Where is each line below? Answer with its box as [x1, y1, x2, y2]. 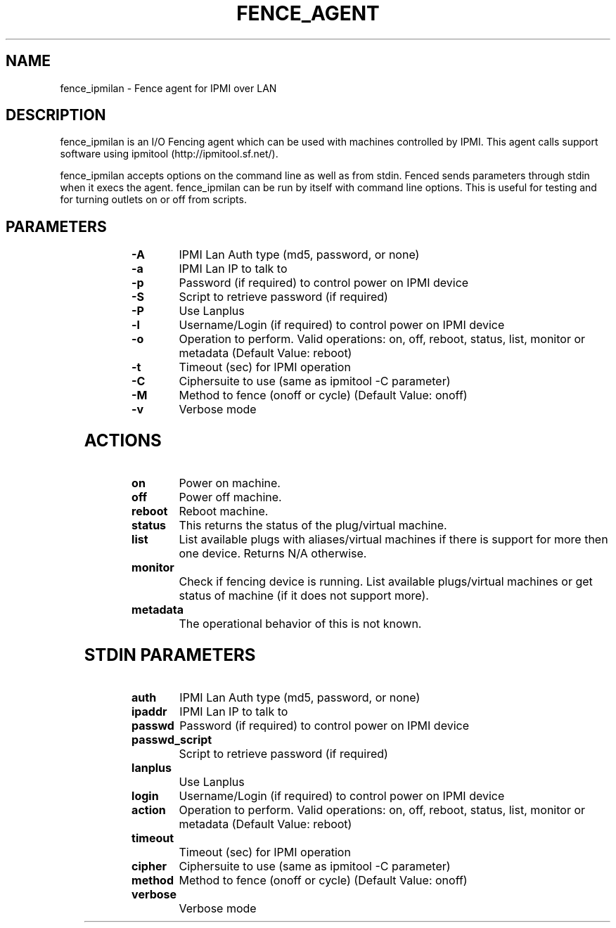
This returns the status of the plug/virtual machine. [179, 518, 447, 533]
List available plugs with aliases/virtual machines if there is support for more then [179, 532, 608, 547]
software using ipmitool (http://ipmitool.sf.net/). [60, 148, 278, 160]
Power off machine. [179, 490, 282, 505]
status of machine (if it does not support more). [179, 588, 429, 603]
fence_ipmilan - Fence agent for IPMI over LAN [60, 82, 277, 94]
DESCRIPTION [6, 106, 106, 124]
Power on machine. [179, 476, 281, 491]
